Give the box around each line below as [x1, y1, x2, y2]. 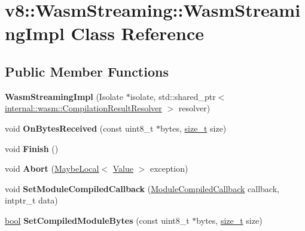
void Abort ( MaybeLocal [5, 162, 99, 175]
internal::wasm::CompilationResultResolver [5, 102, 162, 114]
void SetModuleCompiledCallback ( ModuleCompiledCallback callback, [5, 182, 279, 194]
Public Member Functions [5, 62, 169, 80]
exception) [150, 162, 188, 175]
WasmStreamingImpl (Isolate [5, 90, 123, 102]
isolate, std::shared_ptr [130, 90, 216, 102]
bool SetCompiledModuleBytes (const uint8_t [5, 214, 190, 226]
